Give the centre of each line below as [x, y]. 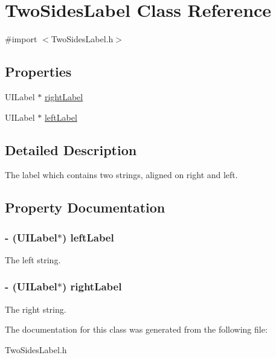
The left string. [33, 259]
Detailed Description [71, 149]
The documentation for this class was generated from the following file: [136, 329]
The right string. [36, 309]
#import [21, 39]
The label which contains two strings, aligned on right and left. [121, 175]
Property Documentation [85, 207]
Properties [38, 72]
